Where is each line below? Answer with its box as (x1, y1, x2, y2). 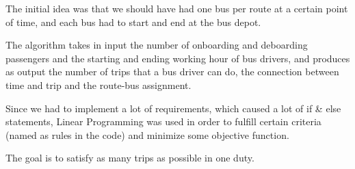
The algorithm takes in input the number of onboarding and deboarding (5, 38, 308, 52)
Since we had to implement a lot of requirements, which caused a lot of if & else (5, 101, 341, 115)
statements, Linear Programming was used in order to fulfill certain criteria (5, 114, 321, 129)
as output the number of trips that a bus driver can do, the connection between (5, 64, 339, 79)
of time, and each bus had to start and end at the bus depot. (5, 14, 261, 29)
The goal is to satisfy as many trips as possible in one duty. (5, 151, 254, 165)
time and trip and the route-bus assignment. (5, 77, 192, 92)
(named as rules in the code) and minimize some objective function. (5, 127, 289, 142)
